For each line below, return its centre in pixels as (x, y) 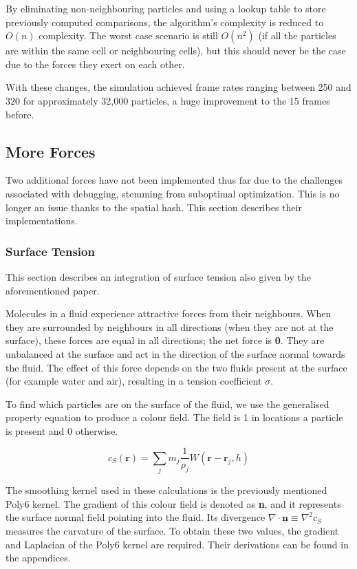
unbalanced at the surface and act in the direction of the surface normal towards (175, 353)
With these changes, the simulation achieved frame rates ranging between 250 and (178, 87)
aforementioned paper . (53, 290)
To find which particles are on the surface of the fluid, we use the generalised (167, 404)
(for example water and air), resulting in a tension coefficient (134, 381)
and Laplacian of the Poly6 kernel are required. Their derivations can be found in (177, 544)
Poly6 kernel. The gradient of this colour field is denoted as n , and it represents (173, 503)
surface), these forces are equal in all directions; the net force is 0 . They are (165, 340)
